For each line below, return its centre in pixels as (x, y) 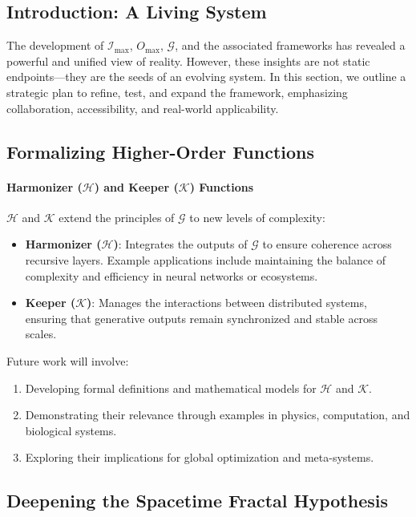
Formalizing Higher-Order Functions (161, 151)
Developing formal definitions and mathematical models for (171, 388)
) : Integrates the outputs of (180, 244)
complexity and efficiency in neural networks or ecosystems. (172, 275)
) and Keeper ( (136, 186)
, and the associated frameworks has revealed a (290, 45)
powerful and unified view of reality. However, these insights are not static (188, 61)
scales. (41, 334)
